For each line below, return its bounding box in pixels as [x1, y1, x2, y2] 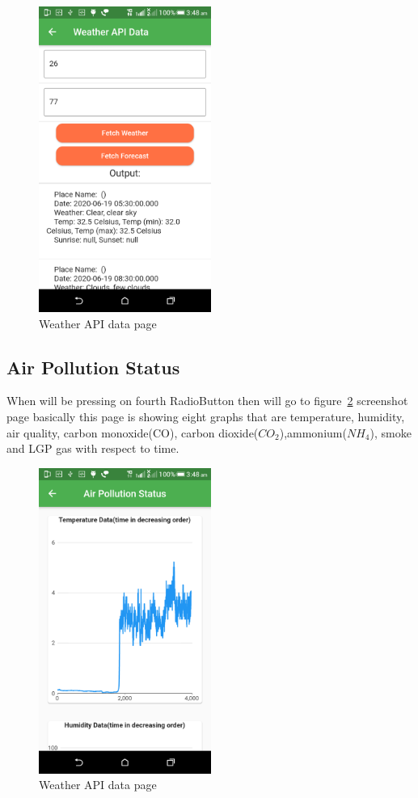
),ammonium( [279, 424, 347, 441]
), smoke [369, 424, 412, 441]
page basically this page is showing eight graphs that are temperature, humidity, [6, 407, 405, 424]
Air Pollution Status [6, 354, 180, 379]
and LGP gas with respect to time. [6, 440, 179, 457]
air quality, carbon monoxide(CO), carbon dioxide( [6, 424, 259, 441]
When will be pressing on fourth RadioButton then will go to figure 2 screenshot [6, 392, 408, 409]
